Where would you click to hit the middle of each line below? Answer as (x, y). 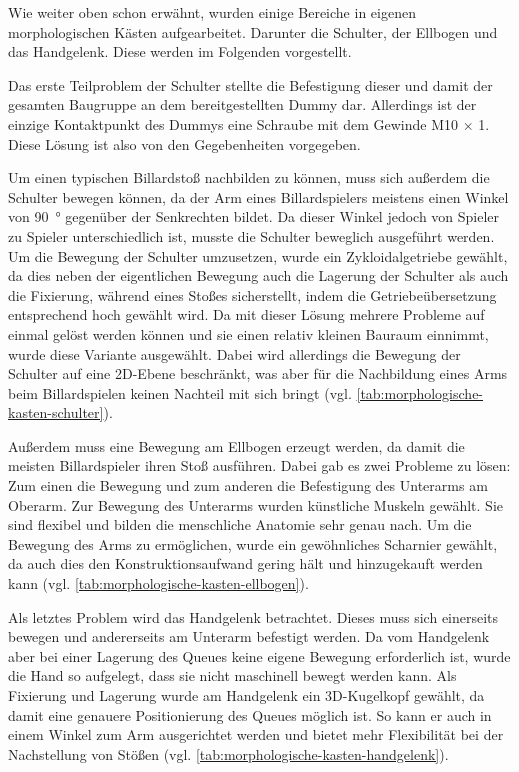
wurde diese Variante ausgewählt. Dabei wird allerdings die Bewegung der (234, 353)
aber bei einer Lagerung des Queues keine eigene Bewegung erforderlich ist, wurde (259, 655)
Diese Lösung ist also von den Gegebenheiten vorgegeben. (184, 143)
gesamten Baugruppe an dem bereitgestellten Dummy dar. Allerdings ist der (242, 104)
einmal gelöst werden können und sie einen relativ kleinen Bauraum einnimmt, (248, 333)
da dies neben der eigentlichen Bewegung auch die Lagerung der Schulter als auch (258, 275)
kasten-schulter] (56, 412)
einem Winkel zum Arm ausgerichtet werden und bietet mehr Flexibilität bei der (256, 734)
